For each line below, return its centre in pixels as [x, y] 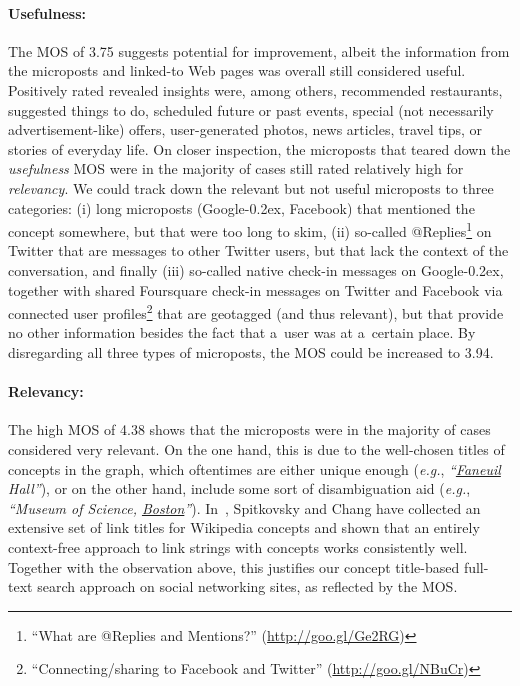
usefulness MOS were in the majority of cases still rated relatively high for [236, 168]
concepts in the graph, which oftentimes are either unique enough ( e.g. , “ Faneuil [254, 468]
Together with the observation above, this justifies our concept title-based [234, 566]
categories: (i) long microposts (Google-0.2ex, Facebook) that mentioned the [241, 207]
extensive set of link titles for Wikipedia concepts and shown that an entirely [244, 527]
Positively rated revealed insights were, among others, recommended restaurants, [255, 89]
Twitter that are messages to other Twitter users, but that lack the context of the [258, 250]
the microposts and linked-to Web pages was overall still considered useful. [237, 70]
